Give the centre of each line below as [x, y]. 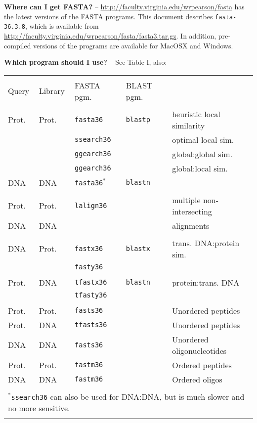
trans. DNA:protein [206, 243]
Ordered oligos [197, 379]
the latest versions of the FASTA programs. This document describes [108, 16]
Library [52, 91]
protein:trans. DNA [206, 282]
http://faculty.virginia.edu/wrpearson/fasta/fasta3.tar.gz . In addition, [110, 35]
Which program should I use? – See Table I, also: [86, 62]
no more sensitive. [39, 408]
